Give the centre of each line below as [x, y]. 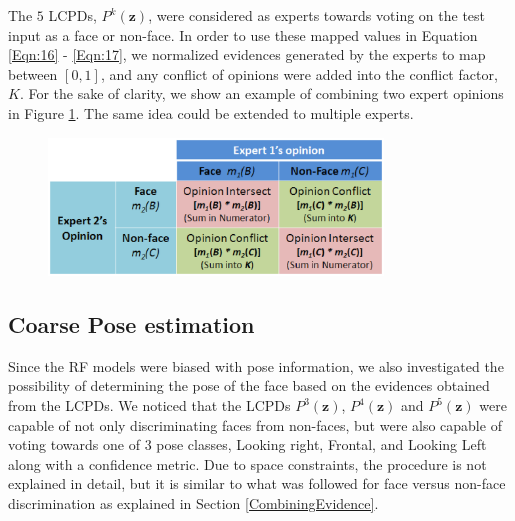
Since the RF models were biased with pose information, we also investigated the [256, 365]
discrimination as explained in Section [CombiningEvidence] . [193, 502]
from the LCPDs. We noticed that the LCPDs [149, 405]
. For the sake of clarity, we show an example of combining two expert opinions [261, 93]
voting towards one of [74, 444]
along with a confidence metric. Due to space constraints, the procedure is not [247, 463]
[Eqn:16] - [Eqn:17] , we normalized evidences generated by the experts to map [247, 54]
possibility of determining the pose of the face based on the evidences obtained [249, 385]
